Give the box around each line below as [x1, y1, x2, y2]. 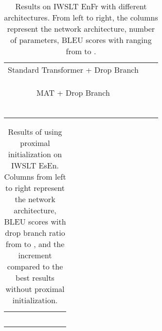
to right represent [5, 182, 65, 193]
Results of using [8, 126, 62, 137]
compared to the [7, 261, 63, 272]
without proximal [5, 283, 65, 294]
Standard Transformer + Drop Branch [8, 64, 139, 75]
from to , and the [5, 238, 65, 249]
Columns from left [4, 171, 66, 182]
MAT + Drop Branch [36, 87, 110, 98]
